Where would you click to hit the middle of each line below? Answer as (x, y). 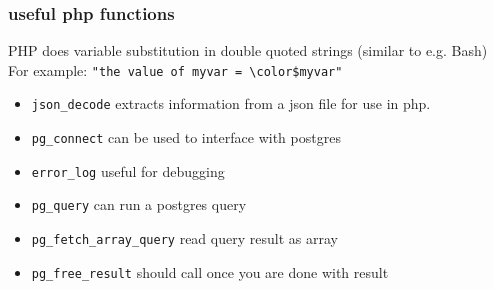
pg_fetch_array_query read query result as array (184, 238)
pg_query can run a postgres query (139, 204)
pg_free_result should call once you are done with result (210, 271)
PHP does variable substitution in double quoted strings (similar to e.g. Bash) (248, 50)
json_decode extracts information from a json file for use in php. (231, 103)
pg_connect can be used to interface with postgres (186, 137)
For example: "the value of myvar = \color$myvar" (175, 69)
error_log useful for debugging (128, 170)
